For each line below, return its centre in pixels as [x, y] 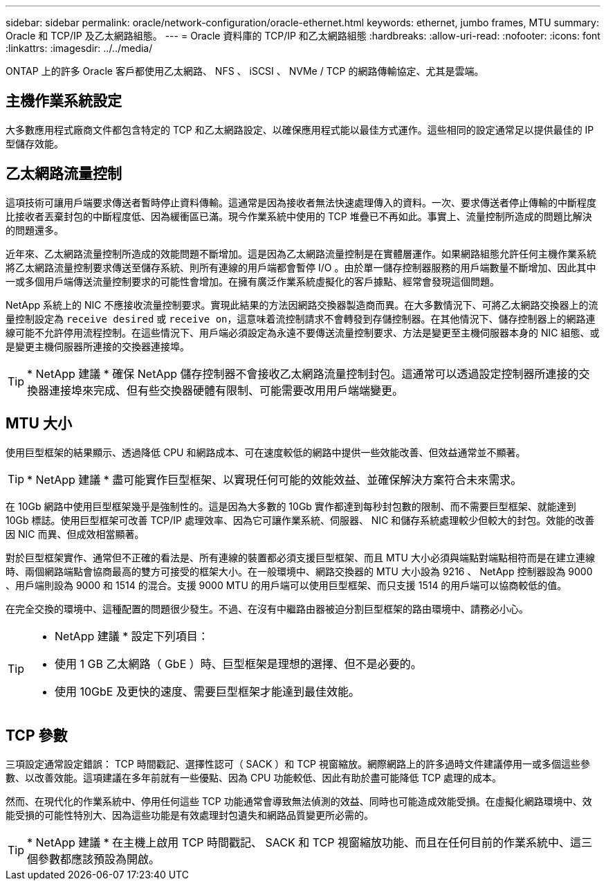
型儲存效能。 [35, 143]
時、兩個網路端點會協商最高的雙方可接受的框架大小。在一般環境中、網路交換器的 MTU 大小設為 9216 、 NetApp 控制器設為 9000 [299, 571]
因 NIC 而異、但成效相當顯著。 [75, 534]
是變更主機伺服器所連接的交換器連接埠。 [98, 346]
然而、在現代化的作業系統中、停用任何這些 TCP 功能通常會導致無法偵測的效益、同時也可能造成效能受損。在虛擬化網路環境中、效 [299, 802]
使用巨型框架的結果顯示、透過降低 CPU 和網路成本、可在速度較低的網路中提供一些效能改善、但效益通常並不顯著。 [266, 452]
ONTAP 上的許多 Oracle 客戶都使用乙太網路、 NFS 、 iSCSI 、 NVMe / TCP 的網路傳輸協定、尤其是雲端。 [245, 71]
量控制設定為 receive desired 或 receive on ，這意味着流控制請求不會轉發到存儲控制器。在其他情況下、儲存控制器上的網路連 [301, 318]
